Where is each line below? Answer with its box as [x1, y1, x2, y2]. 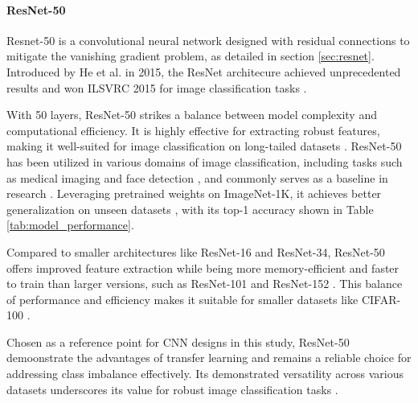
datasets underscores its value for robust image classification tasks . [6, 380, 338, 397]
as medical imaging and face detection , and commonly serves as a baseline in [6, 169, 388, 186]
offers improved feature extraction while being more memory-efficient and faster [6, 259, 400, 276]
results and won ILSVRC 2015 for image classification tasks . [6, 79, 307, 96]
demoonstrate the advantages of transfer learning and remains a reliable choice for [6, 349, 412, 366]
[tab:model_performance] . [6, 216, 134, 233]
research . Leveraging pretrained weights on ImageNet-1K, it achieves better [6, 185, 382, 202]
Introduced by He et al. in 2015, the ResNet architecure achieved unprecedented [6, 63, 401, 80]
